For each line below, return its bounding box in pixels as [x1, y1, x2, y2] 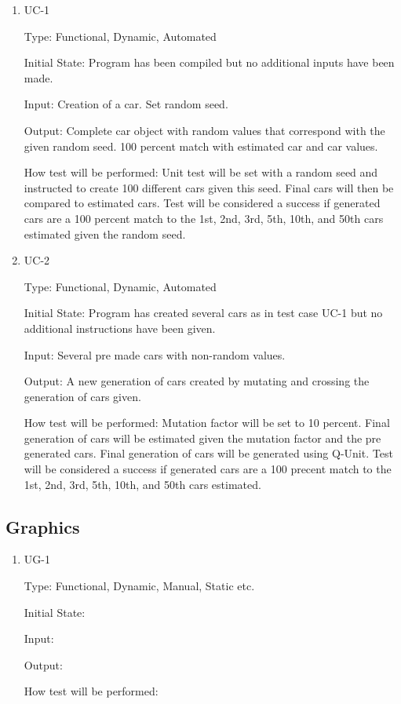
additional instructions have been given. [24, 319, 216, 336]
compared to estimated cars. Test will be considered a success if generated [24, 195, 381, 211]
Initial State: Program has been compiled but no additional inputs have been [24, 54, 395, 71]
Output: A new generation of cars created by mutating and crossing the [24, 373, 370, 389]
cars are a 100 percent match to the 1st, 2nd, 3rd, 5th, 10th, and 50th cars [24, 210, 384, 226]
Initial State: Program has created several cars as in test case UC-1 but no [24, 305, 383, 321]
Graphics [5, 514, 80, 538]
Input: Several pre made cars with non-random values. [24, 346, 286, 363]
